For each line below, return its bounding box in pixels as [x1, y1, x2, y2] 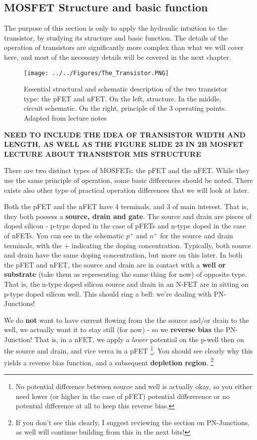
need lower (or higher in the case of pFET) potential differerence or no [15, 391, 230, 401]
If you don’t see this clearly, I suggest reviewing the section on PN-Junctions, [15, 417, 250, 427]
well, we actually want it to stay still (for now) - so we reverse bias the [4, 324, 223, 335]
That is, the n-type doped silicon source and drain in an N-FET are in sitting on [4, 278, 249, 289]
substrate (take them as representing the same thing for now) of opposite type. [4, 269, 247, 279]
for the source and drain [160, 230, 233, 240]
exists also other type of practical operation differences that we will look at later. [4, 184, 249, 195]
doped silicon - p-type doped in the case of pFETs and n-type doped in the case [4, 220, 246, 231]
